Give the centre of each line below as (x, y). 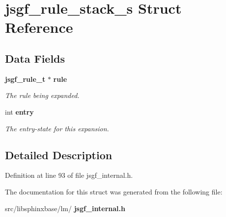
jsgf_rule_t (25, 79)
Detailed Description (59, 155)
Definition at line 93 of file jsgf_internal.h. (69, 175)
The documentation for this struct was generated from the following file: (114, 191)
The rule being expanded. (42, 95)
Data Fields (35, 58)
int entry (19, 111)
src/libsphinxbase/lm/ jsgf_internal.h (65, 208)
